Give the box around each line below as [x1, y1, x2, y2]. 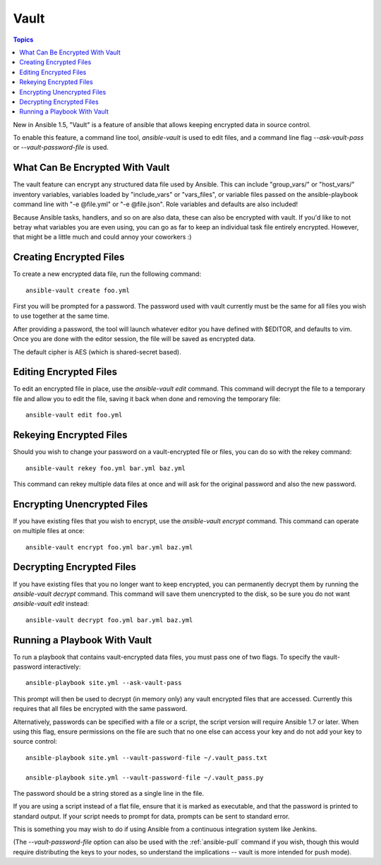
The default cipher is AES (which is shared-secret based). [13, 347, 181, 356]
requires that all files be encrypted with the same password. [13, 705, 188, 713]
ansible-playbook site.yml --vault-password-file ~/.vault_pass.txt [25, 753, 267, 762]
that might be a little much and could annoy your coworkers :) [13, 233, 192, 241]
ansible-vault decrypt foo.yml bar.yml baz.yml [25, 616, 193, 624]
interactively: [43, 662, 81, 671]
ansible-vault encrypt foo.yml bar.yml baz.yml [25, 543, 193, 551]
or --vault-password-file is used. [13, 143, 109, 152]
